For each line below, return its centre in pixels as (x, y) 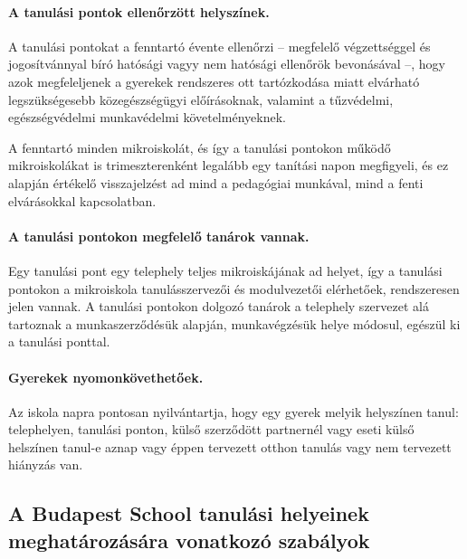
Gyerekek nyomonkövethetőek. (106, 377)
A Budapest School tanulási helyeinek (189, 513)
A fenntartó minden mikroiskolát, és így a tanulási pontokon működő (200, 147)
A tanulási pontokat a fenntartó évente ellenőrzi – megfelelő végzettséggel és (219, 46)
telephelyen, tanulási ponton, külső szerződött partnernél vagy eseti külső (211, 429)
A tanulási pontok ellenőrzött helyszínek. (139, 11)
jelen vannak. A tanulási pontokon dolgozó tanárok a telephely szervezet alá (219, 306)
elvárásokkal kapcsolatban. (82, 200)
